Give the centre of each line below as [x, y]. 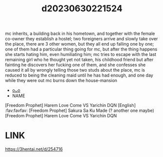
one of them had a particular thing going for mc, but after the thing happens [81, 49]
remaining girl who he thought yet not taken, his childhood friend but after [79, 60]
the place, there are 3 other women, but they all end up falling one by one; [80, 44]
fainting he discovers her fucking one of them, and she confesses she [75, 65]
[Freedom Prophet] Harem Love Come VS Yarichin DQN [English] [70, 105]
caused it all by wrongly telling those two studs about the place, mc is [75, 70]
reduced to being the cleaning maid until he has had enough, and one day [79, 75]
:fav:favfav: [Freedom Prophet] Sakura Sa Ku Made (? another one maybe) [80, 110]
